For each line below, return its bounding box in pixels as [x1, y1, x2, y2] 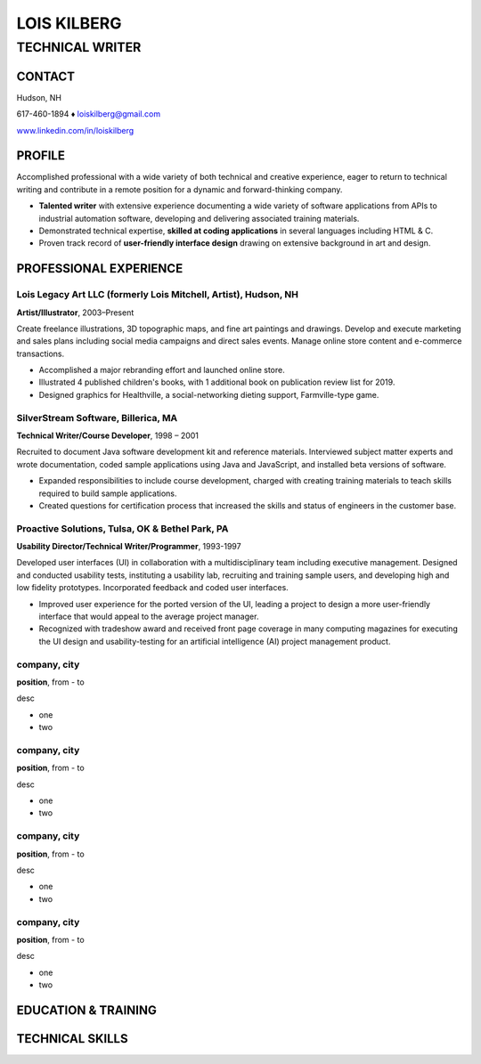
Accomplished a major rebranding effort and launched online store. [38, 365, 285, 376]
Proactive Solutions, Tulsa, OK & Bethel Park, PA [16, 522, 229, 534]
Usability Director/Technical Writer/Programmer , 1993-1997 [16, 541, 241, 552]
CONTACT [16, 69, 76, 84]
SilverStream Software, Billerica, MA [16, 411, 178, 424]
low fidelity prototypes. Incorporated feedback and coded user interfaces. [16, 582, 289, 593]
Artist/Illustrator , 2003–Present [16, 307, 135, 318]
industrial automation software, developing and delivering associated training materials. [38, 213, 360, 223]
